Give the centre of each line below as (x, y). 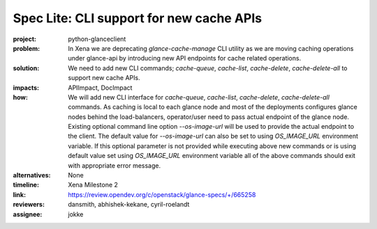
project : (24, 39)
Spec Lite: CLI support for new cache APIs (138, 18)
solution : (26, 68)
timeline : (26, 185)
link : (20, 194)
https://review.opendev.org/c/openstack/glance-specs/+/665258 (162, 194)
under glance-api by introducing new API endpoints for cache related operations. (185, 58)
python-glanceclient (97, 39)
